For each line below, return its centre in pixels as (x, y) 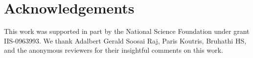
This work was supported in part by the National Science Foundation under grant (127, 31)
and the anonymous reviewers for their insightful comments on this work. (114, 50)
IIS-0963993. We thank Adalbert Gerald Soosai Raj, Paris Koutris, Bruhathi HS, (125, 40)
